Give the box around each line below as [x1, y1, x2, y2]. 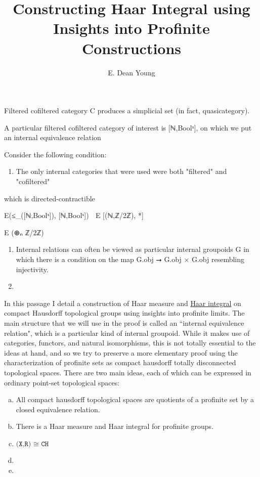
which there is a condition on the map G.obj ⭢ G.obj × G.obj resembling [16, 254, 245, 265]
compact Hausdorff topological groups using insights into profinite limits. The [4, 308, 245, 318]
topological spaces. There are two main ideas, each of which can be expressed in [4, 367, 251, 377]
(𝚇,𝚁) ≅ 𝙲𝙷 [16, 440, 49, 448]
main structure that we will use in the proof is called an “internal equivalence [4, 318, 244, 328]
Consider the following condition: [4, 149, 107, 159]
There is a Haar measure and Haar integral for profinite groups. [16, 421, 214, 431]
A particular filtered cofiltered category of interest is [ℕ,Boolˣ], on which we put [4, 122, 252, 133]
